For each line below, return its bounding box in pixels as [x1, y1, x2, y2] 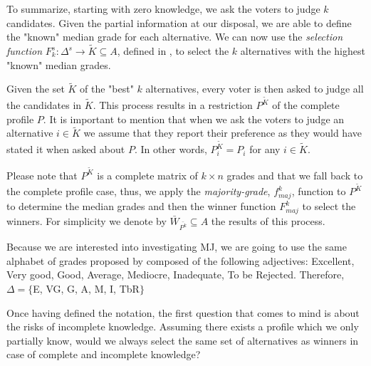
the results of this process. [211, 213, 325, 228]
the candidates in [6, 98, 82, 113]
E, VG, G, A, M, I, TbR [33, 281, 140, 296]
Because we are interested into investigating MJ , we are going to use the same [6, 239, 347, 254]
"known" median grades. [6, 57, 111, 72]
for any [249, 142, 281, 157]
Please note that [6, 167, 78, 182]
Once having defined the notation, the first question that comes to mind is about [6, 305, 360, 320]
